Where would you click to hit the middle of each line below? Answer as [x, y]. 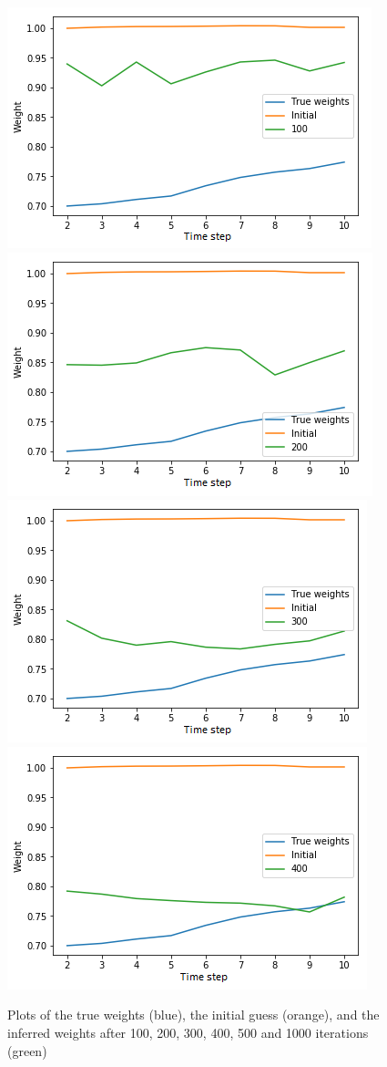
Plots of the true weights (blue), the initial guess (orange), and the [193, 1015]
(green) [27, 1050]
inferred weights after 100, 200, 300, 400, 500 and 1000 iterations [188, 1032]
